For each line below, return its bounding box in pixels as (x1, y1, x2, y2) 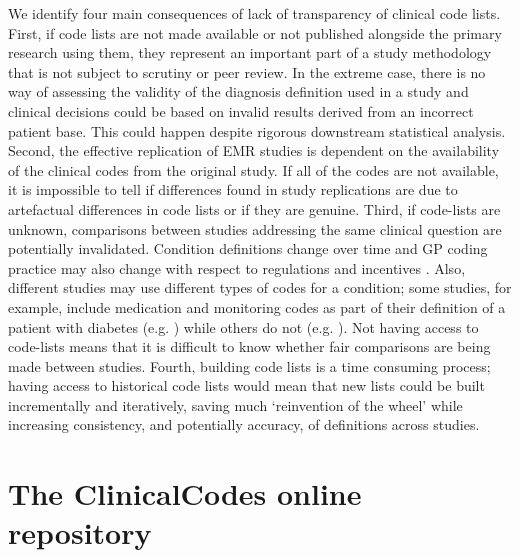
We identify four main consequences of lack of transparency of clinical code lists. (8, 3, 501, 23)
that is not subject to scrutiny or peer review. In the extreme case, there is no (8, 61, 486, 82)
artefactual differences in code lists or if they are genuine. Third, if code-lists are (8, 198, 501, 219)
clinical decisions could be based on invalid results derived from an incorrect (8, 100, 474, 121)
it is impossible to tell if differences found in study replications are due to (8, 179, 458, 200)
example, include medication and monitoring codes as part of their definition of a (8, 296, 506, 317)
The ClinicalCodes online (8, 473, 362, 514)
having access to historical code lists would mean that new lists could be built (8, 375, 485, 396)
